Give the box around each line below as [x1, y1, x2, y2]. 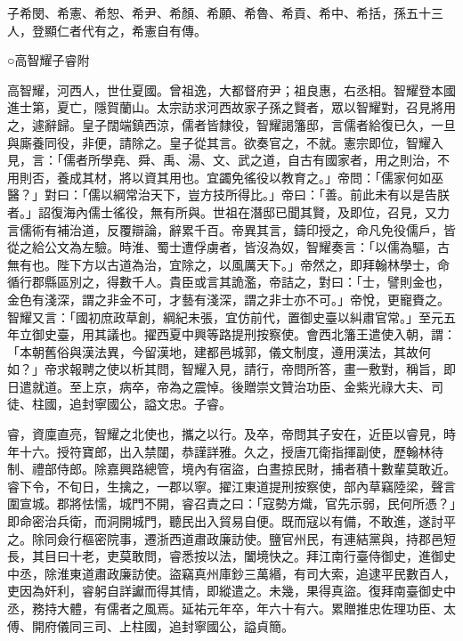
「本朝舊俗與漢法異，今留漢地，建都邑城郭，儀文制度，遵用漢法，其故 [7, 342, 418, 361]
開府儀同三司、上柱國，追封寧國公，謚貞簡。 [31, 616, 294, 635]
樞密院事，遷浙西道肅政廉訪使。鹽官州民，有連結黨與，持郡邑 [81, 529, 443, 548]
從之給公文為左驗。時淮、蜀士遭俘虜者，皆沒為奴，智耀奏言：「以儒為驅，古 [7, 238, 450, 256]
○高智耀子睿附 [7, 51, 90, 69]
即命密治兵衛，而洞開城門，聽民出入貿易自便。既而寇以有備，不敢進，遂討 [7, 512, 443, 531]
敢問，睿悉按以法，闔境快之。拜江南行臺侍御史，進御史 [131, 547, 456, 565]
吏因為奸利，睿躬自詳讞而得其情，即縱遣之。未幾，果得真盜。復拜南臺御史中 [7, 581, 456, 600]
